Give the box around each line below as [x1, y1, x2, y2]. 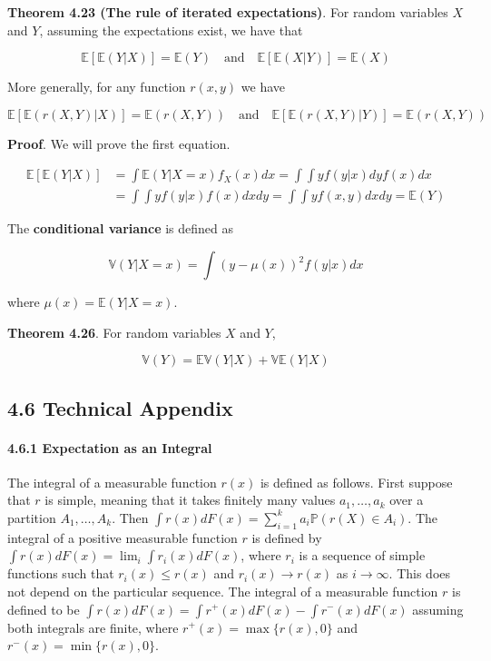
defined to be [7, 599, 80, 618]
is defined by [251, 528, 322, 547]
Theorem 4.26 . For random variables [7, 322, 221, 341]
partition [7, 508, 56, 527]
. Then [112, 508, 149, 527]
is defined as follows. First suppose [260, 472, 453, 491]
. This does [388, 564, 451, 583]
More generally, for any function [7, 77, 186, 96]
